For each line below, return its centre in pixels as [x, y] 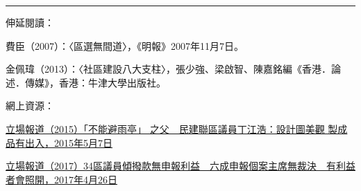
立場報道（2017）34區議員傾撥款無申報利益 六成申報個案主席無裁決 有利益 [180, 166]
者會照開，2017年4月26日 [61, 179]
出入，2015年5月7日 [68, 142]
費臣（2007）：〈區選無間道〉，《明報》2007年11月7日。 [125, 45]
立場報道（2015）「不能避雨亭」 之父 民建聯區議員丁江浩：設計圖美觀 [165, 128]
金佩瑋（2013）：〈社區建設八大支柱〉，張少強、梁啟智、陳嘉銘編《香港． [168, 69]
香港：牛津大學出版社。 [112, 82]
